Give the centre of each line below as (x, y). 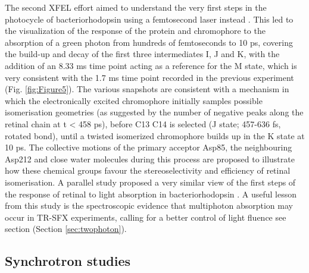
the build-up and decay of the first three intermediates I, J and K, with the (142, 54)
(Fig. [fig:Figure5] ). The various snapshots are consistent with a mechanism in (147, 89)
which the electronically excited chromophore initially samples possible (134, 100)
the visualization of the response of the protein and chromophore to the (135, 31)
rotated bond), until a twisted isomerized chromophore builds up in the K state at (155, 135)
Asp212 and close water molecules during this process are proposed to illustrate (150, 159)
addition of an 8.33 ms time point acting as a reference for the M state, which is (151, 65)
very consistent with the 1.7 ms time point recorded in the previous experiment (149, 77)
